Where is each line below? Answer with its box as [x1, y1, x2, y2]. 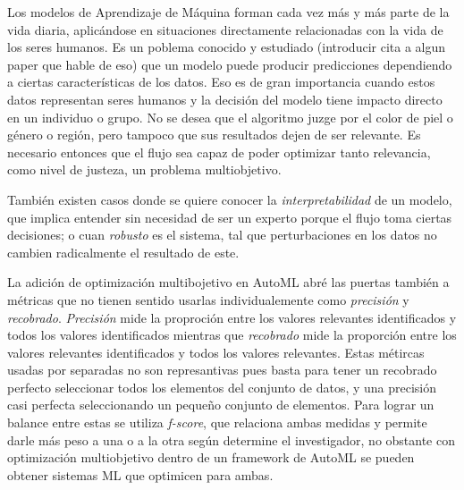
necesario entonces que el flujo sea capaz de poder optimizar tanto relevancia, [7, 142, 431, 161]
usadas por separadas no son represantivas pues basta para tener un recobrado [7, 360, 437, 379]
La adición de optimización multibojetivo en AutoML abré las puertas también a [7, 273, 450, 291]
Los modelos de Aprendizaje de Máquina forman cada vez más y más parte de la [7, 3, 450, 21]
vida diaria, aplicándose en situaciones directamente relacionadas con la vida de [7, 20, 443, 38]
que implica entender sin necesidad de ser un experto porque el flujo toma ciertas [7, 207, 452, 226]
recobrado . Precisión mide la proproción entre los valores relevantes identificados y [7, 308, 457, 326]
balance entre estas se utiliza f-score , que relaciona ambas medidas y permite [7, 413, 427, 432]
